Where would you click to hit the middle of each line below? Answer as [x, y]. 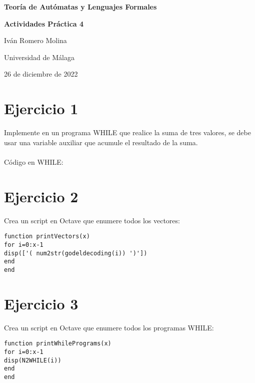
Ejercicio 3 [41, 303]
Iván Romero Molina [35, 40]
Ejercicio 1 [41, 108]
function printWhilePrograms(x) [58, 344]
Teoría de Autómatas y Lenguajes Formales [80, 7]
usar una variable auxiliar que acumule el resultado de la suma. [101, 142]
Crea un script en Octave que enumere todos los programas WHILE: [109, 327]
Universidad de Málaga [39, 57]
